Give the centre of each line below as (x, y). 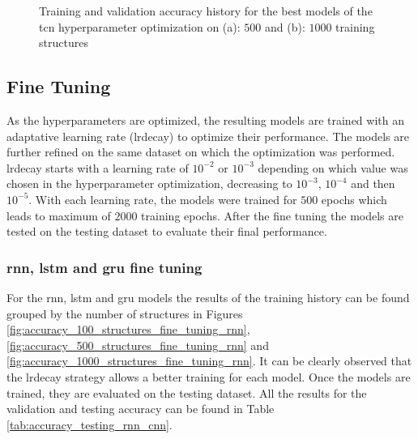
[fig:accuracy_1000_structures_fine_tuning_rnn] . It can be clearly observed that (209, 361)
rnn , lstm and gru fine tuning (104, 267)
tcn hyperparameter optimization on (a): (140, 26)
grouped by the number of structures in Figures (125, 313)
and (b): (285, 26)
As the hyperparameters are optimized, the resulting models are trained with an (205, 119)
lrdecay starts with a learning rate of (98, 167)
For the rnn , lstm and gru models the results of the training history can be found (208, 297)
